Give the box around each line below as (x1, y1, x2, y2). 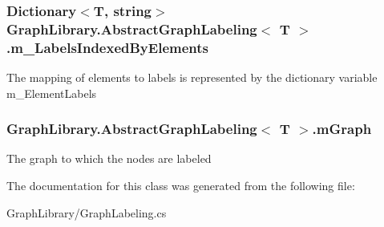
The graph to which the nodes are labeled (6, 150, 212, 167)
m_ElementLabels (6, 84, 97, 101)
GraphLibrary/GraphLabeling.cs (6, 204, 167, 221)
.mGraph (312, 119, 372, 139)
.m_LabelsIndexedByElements (6, 37, 208, 57)
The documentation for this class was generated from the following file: (6, 177, 355, 194)
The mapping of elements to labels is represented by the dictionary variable (6, 69, 378, 86)
